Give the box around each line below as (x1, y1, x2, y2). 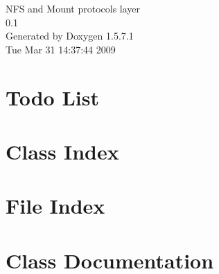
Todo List (6, 83, 99, 111)
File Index (6, 191, 105, 220)
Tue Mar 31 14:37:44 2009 (6, 42, 116, 56)
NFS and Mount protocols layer (6, 1, 141, 15)
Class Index (6, 137, 119, 165)
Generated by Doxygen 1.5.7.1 (6, 28, 134, 43)
